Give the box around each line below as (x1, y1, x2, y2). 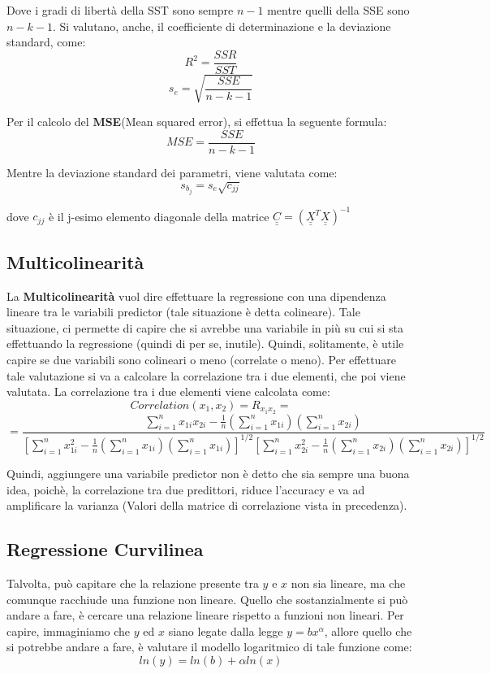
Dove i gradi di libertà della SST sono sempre (6, 2, 234, 18)
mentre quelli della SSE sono (267, 2, 410, 18)
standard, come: (6, 33, 86, 50)
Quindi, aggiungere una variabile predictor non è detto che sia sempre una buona (6, 464, 410, 481)
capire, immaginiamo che (6, 622, 131, 639)
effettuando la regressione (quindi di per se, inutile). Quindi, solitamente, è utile (6, 335, 404, 352)
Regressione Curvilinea (6, 537, 204, 562)
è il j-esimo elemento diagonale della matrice (48, 207, 269, 224)
